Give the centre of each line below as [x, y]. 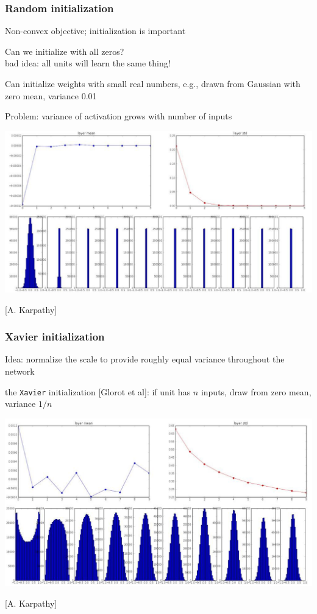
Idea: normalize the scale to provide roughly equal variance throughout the [145, 359]
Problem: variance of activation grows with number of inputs [119, 116]
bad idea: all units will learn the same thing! [88, 63]
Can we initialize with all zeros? [65, 51]
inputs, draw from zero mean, [256, 391]
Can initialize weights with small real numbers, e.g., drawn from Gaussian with [153, 83]
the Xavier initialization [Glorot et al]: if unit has [98, 391]
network [20, 371]
